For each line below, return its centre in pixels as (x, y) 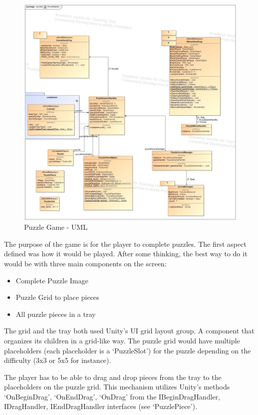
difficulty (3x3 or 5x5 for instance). (58, 360)
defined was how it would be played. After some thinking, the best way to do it (126, 254)
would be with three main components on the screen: (85, 263)
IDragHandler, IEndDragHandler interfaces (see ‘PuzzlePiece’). (101, 406)
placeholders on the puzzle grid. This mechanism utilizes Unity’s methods (117, 387)
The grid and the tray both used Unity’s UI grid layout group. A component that (129, 331)
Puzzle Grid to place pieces (57, 297)
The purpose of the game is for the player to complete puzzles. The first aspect (125, 244)
